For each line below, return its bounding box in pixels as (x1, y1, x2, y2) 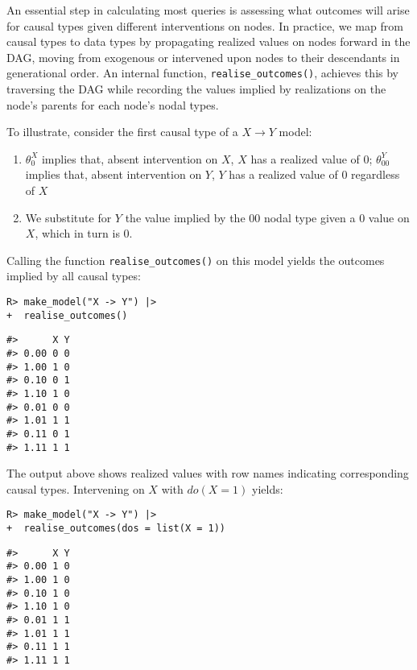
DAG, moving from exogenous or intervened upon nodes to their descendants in (6, 48, 400, 65)
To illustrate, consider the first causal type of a (6, 123, 238, 140)
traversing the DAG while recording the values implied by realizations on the (6, 81, 386, 97)
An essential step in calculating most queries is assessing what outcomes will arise (6, 2, 410, 18)
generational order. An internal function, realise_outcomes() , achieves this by (6, 64, 398, 81)
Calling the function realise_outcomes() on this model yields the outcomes (6, 251, 385, 268)
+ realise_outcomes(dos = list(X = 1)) (6, 523, 226, 535)
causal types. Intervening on (6, 480, 145, 497)
